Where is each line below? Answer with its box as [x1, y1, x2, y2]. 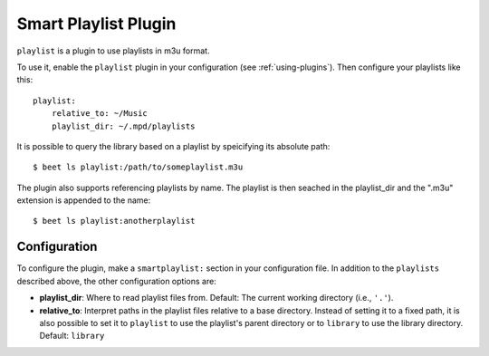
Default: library [39, 331, 105, 342]
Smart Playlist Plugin [16, 14, 177, 34]
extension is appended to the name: [16, 195, 151, 206]
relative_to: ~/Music [51, 109, 149, 119]
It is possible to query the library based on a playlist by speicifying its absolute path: [16, 140, 331, 151]
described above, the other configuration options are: [16, 275, 216, 286]
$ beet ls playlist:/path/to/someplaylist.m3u [33, 162, 244, 172]
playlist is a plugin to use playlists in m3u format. [16, 45, 210, 56]
